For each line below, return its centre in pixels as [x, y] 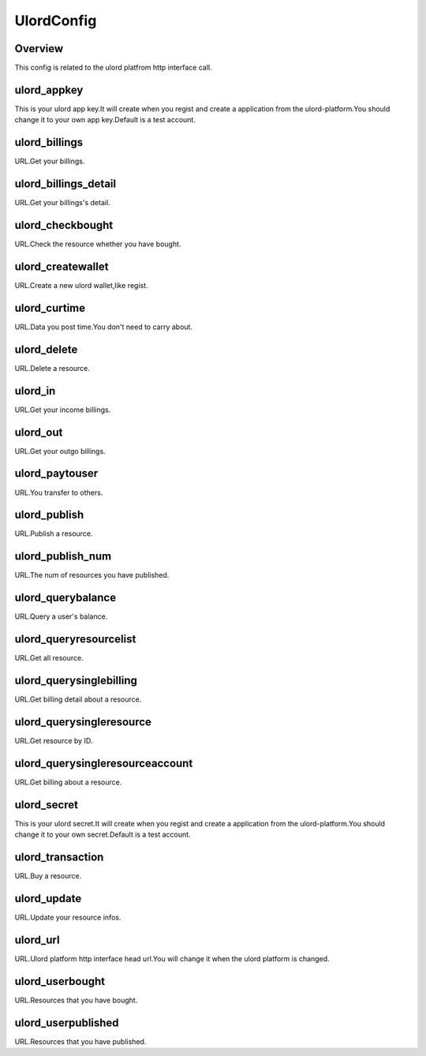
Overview [39, 49]
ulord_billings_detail [65, 184]
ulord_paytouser [56, 474]
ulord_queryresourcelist [75, 639]
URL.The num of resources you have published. [92, 575]
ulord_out [39, 432]
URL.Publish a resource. [54, 534]
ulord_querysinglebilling [76, 680]
